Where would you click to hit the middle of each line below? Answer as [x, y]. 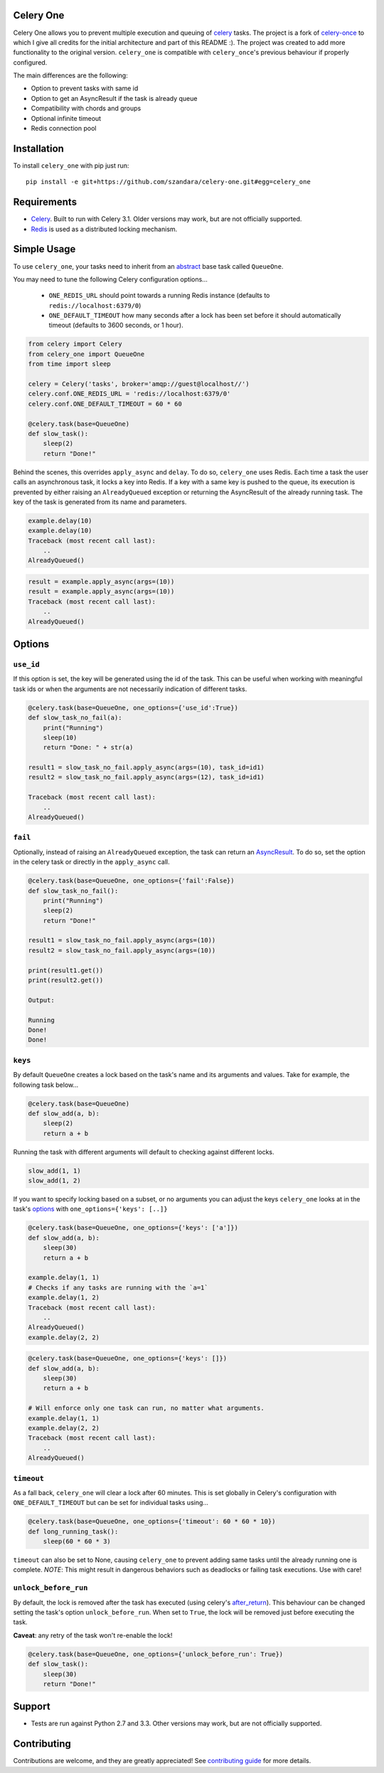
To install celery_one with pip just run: [71, 165]
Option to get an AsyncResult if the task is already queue [114, 98]
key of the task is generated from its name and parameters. [100, 502]
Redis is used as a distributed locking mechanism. [104, 229]
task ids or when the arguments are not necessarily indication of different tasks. [130, 689]
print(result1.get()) [66, 970]
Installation [38, 148]
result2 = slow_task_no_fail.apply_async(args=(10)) [122, 950]
